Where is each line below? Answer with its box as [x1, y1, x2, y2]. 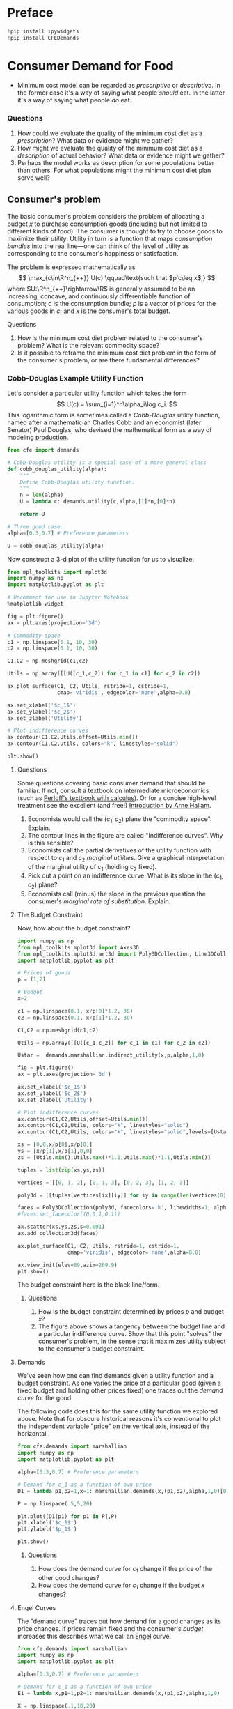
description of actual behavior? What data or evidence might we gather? [17, 151, 225, 160]
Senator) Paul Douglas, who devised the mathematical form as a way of [7, 426, 212, 434]
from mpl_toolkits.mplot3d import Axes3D [17, 944, 140, 951]
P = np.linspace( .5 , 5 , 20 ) [17, 1500, 93, 1507]
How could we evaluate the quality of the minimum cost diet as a [17, 129, 203, 137]
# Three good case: [7, 523, 64, 530]
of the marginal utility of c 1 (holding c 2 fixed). [27, 862, 157, 873]
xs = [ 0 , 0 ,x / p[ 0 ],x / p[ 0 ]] [17, 1141, 93, 1148]
